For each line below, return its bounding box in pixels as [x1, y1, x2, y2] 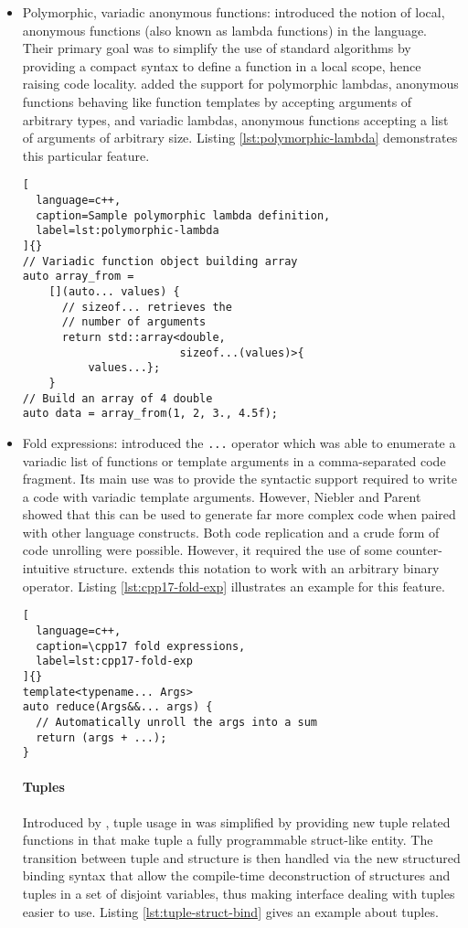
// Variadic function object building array [22, 254, 298, 268]
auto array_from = [22, 270, 134, 283]
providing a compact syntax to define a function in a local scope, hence [22, 56, 421, 75]
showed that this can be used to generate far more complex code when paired [22, 505, 456, 524]
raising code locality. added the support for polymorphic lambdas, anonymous [22, 74, 459, 93]
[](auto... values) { [48, 284, 180, 298]
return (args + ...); [36, 731, 167, 744]
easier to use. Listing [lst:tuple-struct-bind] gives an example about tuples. [22, 901, 439, 921]
